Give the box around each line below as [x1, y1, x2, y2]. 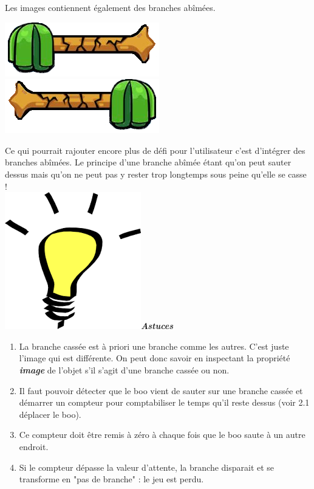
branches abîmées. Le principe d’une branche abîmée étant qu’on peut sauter [5, 156, 292, 168]
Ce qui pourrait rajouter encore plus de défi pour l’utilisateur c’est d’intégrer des [5, 144, 305, 156]
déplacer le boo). [19, 407, 81, 420]
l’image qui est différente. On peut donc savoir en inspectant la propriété [19, 352, 290, 364]
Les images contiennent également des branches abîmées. [5, 1, 216, 13]
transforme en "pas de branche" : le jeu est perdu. [19, 473, 204, 485]
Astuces [141, 319, 174, 332]
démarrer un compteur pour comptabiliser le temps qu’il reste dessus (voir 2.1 [19, 396, 310, 409]
